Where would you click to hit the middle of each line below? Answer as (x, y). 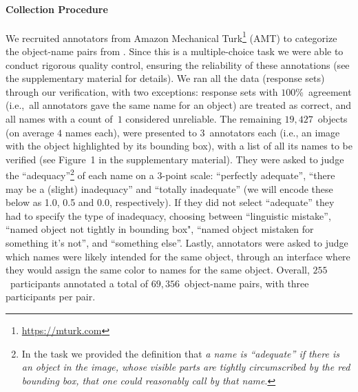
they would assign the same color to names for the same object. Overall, (158, 270)
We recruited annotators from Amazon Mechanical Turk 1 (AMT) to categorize (171, 37)
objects (333, 119)
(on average (30, 132)
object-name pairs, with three (246, 283)
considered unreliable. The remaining (203, 119)
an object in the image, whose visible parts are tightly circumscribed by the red (186, 367)
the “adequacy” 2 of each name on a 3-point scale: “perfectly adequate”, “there (170, 174)
